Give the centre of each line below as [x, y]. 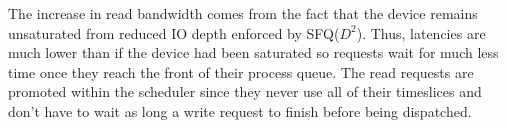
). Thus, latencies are [421, 32]
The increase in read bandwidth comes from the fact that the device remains [243, 13]
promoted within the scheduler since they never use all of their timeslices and [245, 91]
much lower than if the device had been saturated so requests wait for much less [253, 52]
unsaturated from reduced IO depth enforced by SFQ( [174, 32]
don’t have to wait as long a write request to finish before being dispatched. [240, 110]
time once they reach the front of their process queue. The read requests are [241, 71]
